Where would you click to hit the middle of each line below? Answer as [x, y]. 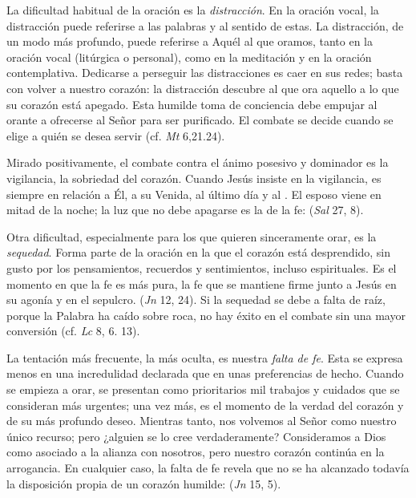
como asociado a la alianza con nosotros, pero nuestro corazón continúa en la [196, 452]
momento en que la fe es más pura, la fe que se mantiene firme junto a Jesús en [202, 283]
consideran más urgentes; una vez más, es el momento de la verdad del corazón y [205, 405]
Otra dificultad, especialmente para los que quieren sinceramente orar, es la [192, 236]
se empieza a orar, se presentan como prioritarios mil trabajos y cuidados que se [203, 389]
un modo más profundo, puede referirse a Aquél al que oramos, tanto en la [190, 41]
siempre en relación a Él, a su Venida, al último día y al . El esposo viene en [194, 194]
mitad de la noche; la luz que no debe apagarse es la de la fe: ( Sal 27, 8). [185, 210]
